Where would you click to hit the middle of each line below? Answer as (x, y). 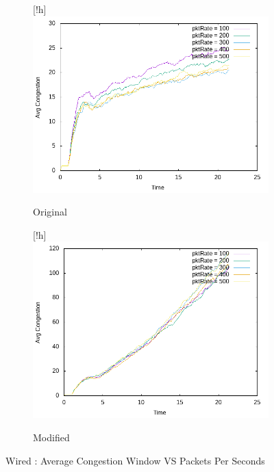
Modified (51, 437)
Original (50, 212)
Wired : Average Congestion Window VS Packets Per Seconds (135, 460)
